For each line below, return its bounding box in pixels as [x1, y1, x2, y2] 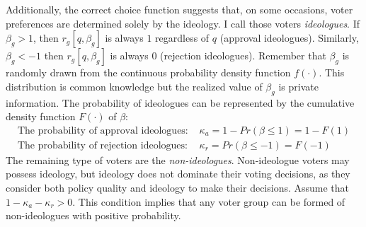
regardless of [155, 30, 210, 45]
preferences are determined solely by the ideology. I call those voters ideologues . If [6, 16, 360, 30]
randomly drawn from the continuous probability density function [6, 65, 291, 80]
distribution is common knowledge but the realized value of [6, 78, 263, 93]
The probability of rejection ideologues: [17, 140, 188, 151]
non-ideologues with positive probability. [6, 208, 181, 223]
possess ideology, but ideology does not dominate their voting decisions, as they [6, 166, 350, 181]
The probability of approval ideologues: [17, 125, 188, 136]
